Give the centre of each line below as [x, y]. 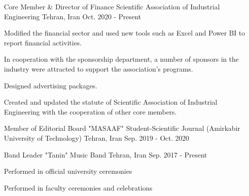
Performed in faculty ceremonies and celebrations [78, 187]
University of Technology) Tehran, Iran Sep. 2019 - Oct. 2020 [97, 137]
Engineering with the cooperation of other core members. [90, 111]
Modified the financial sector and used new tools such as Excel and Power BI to [124, 33]
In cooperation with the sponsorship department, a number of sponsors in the [121, 59]
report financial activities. [43, 42]
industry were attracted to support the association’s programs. [99, 68]
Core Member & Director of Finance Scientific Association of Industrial [112, 6]
